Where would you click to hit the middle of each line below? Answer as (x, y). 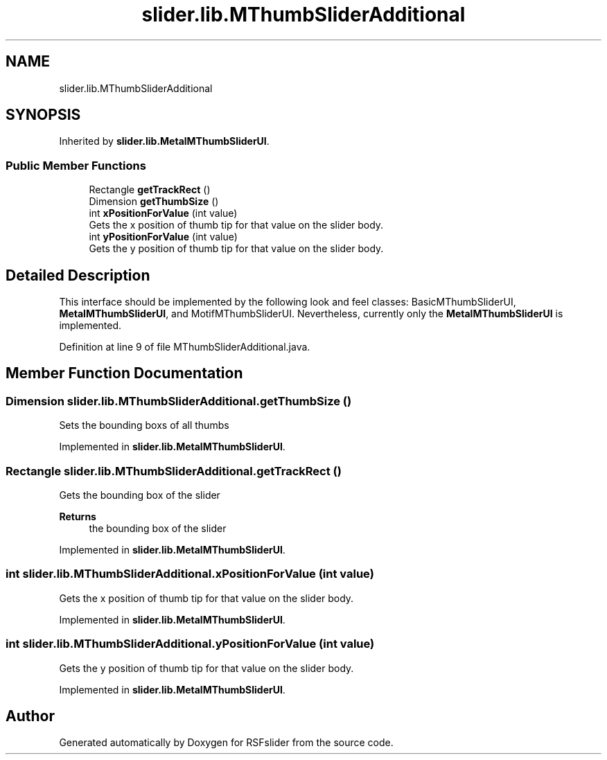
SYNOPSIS (43, 115)
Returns (78, 516)
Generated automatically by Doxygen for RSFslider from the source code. (226, 743)
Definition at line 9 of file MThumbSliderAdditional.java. (185, 347)
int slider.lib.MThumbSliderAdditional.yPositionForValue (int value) (190, 644)
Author (30, 716)
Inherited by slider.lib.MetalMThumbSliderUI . (164, 141)
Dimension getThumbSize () (154, 202)
